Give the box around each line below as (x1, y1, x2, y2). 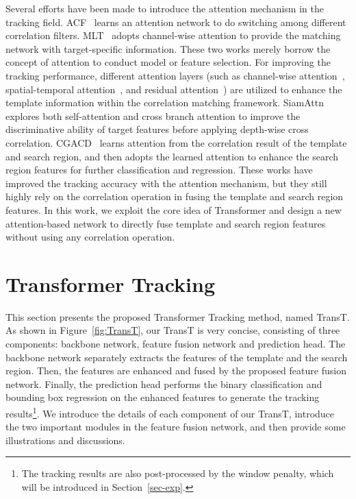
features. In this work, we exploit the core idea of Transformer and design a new (5, 202, 342, 217)
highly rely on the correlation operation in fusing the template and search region (5, 189, 344, 204)
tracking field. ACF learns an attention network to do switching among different (5, 14, 346, 29)
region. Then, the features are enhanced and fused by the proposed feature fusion (5, 363, 346, 378)
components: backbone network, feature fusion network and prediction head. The (5, 337, 346, 350)
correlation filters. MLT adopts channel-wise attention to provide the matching (5, 28, 341, 42)
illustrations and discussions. (5, 433, 125, 447)
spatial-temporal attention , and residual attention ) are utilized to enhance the (5, 82, 342, 96)
